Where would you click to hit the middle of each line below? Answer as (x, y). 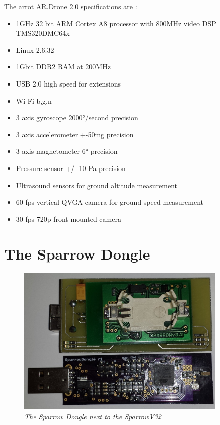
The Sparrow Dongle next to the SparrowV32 (93, 416)
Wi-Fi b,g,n (34, 100)
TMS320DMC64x (43, 33)
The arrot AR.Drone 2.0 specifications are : (71, 6)
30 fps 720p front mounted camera (68, 219)
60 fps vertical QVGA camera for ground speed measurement (110, 202)
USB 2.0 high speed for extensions (68, 83)
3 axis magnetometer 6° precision (67, 151)
